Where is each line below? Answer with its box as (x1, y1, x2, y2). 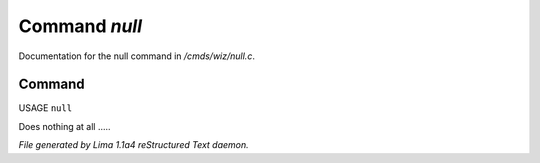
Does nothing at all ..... (18, 120, 111, 132)
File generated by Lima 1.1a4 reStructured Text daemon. (18, 139, 249, 151)
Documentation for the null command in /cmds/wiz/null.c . (18, 50, 255, 62)
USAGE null (18, 102, 73, 114)
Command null (18, 15, 143, 37)
